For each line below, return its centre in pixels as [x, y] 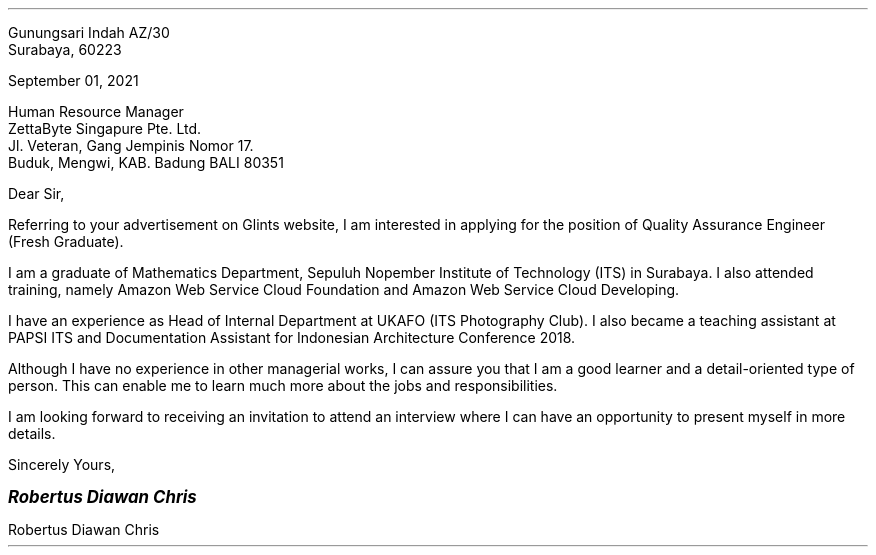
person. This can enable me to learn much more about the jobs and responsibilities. [283, 385]
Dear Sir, [36, 193]
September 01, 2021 [73, 80]
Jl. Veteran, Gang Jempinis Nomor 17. [131, 145]
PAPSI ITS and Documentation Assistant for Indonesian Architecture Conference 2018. [292, 337]
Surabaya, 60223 [65, 49]
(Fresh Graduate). [66, 241]
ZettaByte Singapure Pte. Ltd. [105, 128]
